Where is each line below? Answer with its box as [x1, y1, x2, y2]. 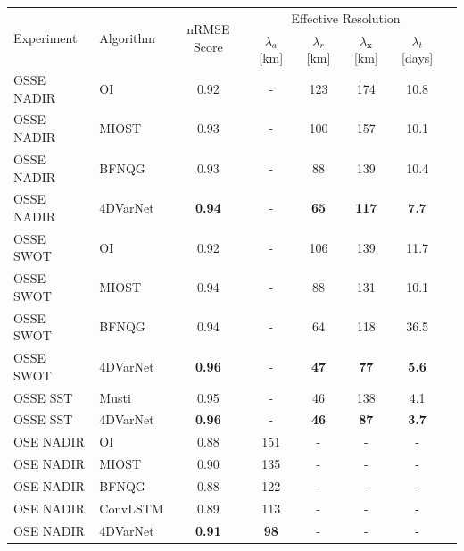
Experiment [13, 28, 78, 46]
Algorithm [99, 28, 156, 46]
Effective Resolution [291, 8, 401, 27]
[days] [402, 48, 434, 67]
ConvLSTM [99, 498, 163, 517]
